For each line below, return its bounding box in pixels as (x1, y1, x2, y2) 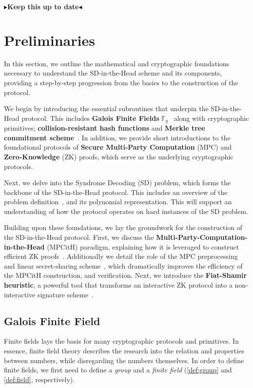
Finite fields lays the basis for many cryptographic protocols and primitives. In (4, 336, 239, 346)
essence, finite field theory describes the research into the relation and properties (4, 346, 244, 356)
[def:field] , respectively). (4, 374, 75, 384)
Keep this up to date (7, 1, 79, 11)
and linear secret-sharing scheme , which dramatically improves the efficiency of (4, 260, 243, 271)
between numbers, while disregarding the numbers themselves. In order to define (4, 355, 244, 365)
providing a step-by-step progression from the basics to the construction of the (4, 77, 238, 87)
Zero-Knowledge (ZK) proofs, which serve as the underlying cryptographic (4, 151, 234, 161)
